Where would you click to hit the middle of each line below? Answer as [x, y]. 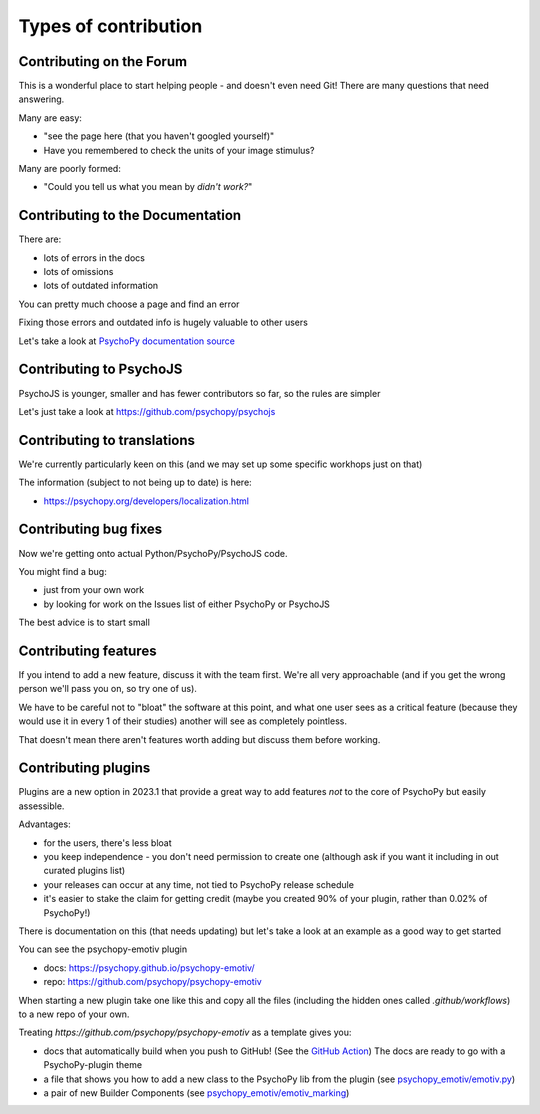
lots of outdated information [101, 286]
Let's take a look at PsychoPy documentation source [126, 341]
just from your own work [94, 590]
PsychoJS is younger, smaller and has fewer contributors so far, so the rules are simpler [199, 393]
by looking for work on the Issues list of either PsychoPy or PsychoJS [186, 604]
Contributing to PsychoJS [100, 369]
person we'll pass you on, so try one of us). [107, 689]
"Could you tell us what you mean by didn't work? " [148, 187]
